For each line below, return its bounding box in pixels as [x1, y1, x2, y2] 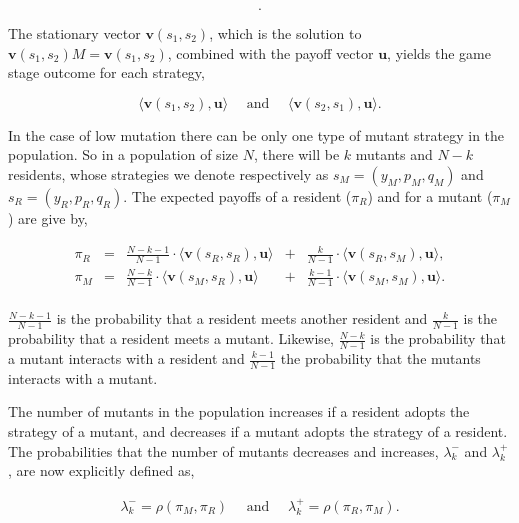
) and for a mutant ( [367, 185, 493, 206]
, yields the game [387, 42, 491, 63]
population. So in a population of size [8, 144, 238, 165]
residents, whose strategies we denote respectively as [8, 163, 329, 184]
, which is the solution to [209, 23, 362, 43]
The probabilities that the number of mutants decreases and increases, [8, 440, 439, 461]
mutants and [355, 144, 433, 165]
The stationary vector [8, 23, 141, 43]
